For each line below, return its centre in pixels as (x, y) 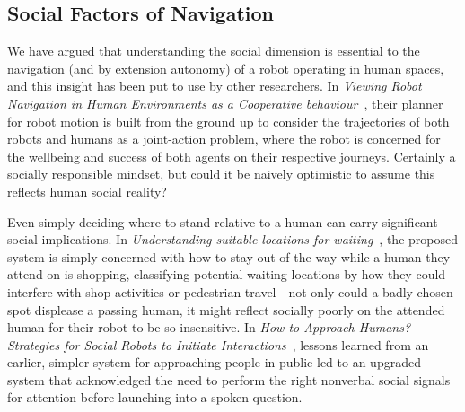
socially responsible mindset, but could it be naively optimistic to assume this (221, 174)
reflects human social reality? (87, 191)
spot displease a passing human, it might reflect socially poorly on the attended (226, 309)
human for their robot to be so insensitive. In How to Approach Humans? (209, 327)
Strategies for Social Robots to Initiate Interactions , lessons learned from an (218, 344)
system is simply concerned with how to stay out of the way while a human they (229, 256)
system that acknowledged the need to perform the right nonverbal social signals (229, 379)
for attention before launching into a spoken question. (155, 397)
